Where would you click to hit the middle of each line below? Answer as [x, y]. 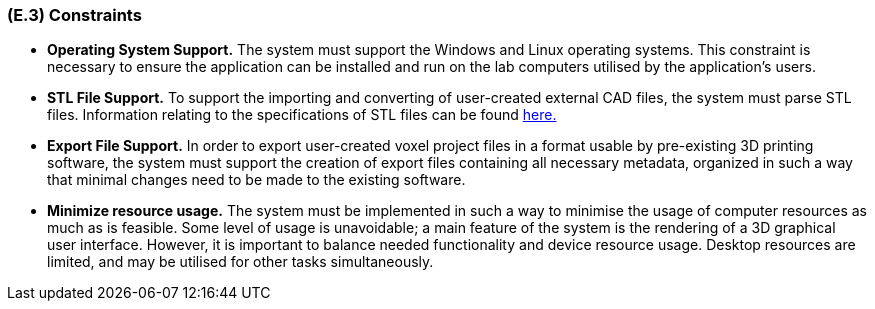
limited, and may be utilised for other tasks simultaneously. [240, 262]
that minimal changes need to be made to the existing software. [256, 180]
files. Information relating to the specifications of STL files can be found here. [302, 115]
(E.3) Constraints [74, 15]
